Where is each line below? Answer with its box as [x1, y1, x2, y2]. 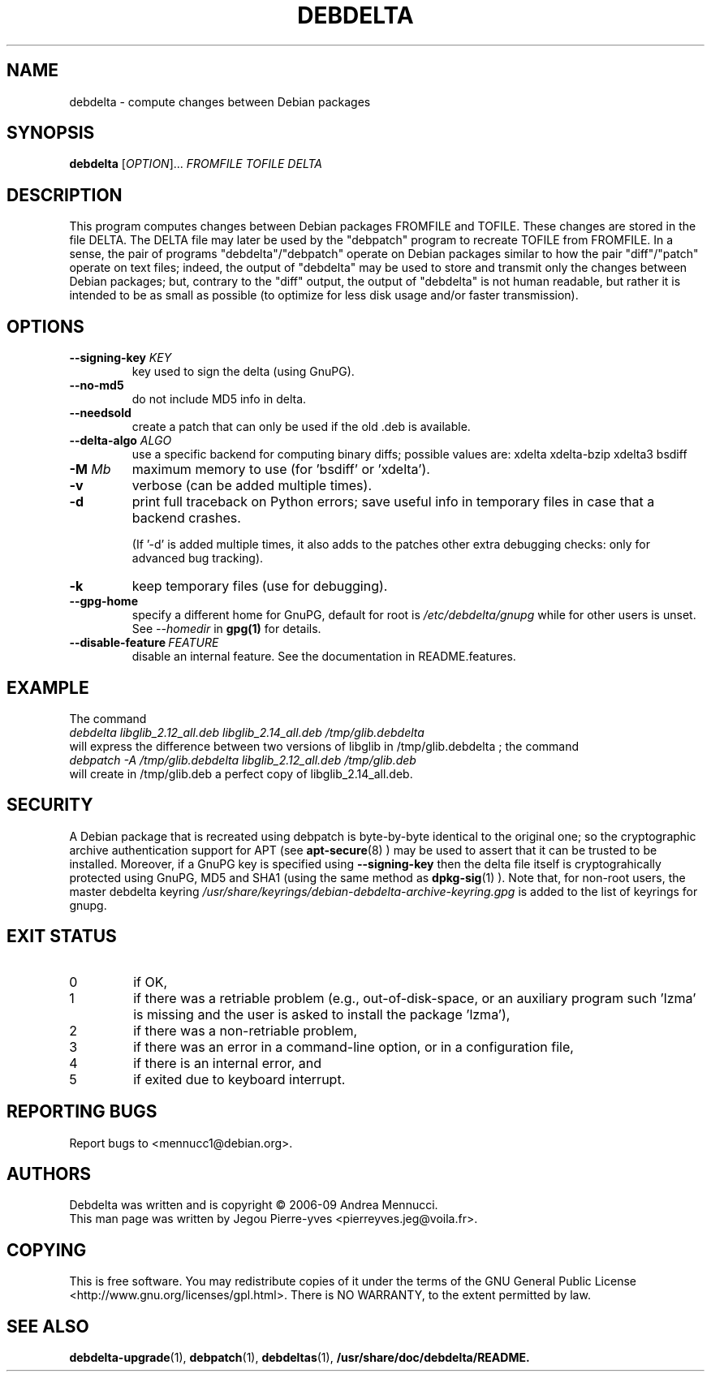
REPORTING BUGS [6, 1101, 157, 1122]
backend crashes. [131, 510, 241, 527]
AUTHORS [6, 1163, 92, 1184]
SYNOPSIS [6, 123, 95, 144]
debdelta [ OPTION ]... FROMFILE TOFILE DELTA [69, 157, 322, 171]
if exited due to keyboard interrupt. [133, 1070, 346, 1087]
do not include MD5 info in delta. [131, 392, 307, 407]
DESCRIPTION [6, 184, 123, 205]
